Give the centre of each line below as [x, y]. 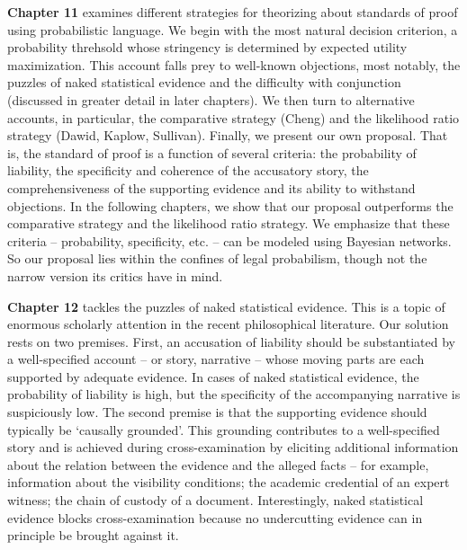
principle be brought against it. [93, 535]
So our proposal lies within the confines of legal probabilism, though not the [217, 258]
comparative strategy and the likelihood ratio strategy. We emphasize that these [229, 223]
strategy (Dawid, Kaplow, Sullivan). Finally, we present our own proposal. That [228, 135]
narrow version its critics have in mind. [115, 275]
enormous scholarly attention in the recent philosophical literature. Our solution [228, 324]
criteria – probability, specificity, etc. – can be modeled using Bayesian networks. [229, 240]
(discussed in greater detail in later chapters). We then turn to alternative [211, 99]
